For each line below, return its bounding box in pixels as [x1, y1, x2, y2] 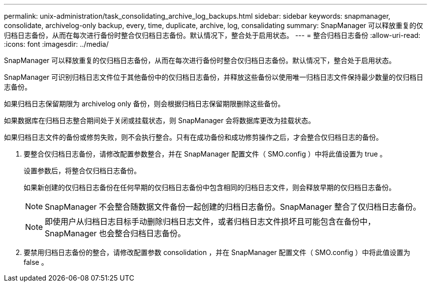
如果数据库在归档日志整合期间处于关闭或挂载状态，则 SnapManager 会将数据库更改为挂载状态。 [4, 116, 315, 125]
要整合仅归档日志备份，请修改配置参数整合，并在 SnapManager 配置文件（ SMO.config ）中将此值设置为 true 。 [24, 150, 387, 158]
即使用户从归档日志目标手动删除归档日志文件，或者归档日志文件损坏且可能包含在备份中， [45, 217, 376, 226]
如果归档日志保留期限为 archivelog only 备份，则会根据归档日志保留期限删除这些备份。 [4, 99, 285, 108]
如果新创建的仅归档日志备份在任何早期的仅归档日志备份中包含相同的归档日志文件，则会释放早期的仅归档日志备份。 [24, 183, 396, 191]
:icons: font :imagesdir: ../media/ [4, 40, 109, 48]
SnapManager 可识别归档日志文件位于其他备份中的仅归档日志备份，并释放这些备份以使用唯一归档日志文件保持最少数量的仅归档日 [4, 73, 424, 81]
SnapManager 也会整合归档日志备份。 [45, 228, 186, 238]
